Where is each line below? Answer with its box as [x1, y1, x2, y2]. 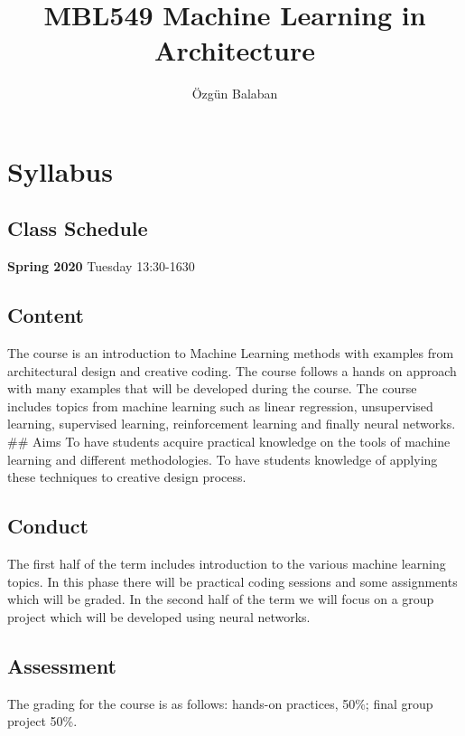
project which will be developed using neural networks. [7, 607, 311, 626]
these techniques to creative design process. [7, 467, 246, 486]
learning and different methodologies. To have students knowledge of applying [7, 449, 438, 468]
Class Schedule [7, 214, 148, 242]
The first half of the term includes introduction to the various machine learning [7, 554, 446, 573]
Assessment [7, 651, 116, 679]
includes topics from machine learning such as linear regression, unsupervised [7, 396, 433, 415]
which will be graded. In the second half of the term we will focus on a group [7, 590, 434, 609]
